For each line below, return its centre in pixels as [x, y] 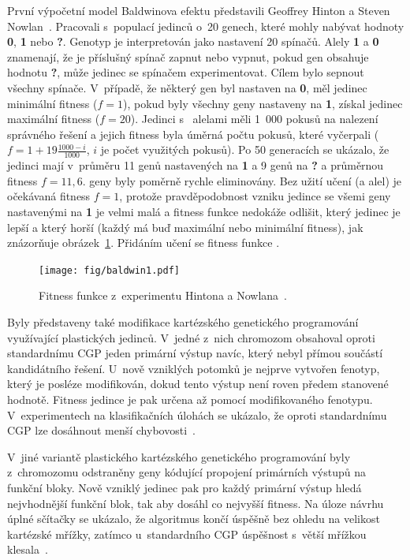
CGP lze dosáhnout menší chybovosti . [101, 430]
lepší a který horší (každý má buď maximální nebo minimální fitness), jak [185, 227]
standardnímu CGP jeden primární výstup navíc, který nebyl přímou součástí [195, 353]
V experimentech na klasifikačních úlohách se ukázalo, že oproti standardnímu [197, 414]
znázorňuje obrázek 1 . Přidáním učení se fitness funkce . [143, 243]
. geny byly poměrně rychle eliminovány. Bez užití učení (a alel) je [242, 180]
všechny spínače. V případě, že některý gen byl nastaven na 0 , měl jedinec [187, 87]
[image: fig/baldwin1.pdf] [109, 270]
